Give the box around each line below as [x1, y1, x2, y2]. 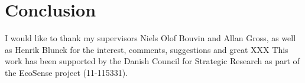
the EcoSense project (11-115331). [5, 66, 128, 78]
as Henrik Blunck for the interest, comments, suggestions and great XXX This [5, 43, 288, 55]
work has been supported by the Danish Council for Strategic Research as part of [5, 55, 300, 67]
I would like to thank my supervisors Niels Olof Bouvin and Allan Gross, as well [5, 32, 296, 44]
